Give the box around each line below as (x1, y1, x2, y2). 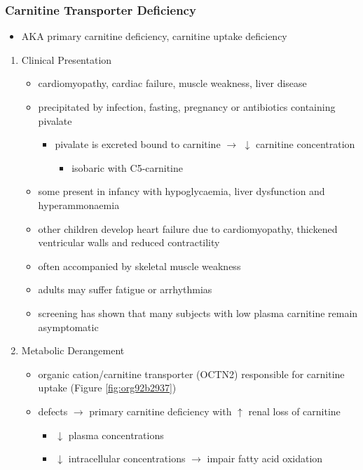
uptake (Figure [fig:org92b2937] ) (38, 380, 177, 395)
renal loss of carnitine (248, 403, 341, 418)
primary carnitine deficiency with (89, 403, 232, 418)
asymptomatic (38, 319, 99, 334)
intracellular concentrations (68, 451, 186, 466)
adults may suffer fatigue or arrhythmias (38, 282, 212, 297)
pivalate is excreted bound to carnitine (55, 137, 221, 152)
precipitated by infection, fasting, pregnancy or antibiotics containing (38, 100, 336, 114)
